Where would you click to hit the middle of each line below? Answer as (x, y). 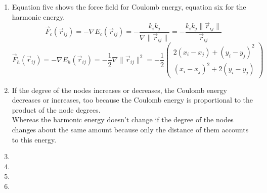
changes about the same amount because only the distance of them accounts (130, 129)
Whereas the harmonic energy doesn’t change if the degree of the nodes (123, 119)
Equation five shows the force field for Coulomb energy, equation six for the (129, 7)
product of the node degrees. (56, 109)
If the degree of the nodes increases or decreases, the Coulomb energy (119, 90)
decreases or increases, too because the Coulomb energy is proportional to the (132, 100)
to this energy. (34, 139)
